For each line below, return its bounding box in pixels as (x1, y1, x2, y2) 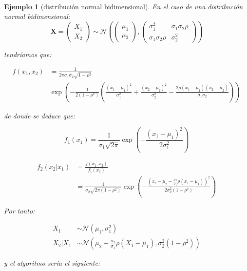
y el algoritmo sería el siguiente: (4, 258, 100, 268)
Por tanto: (4, 205, 35, 215)
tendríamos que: (4, 49, 52, 59)
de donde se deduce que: (4, 110, 75, 120)
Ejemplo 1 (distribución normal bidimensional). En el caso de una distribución (4, 1, 243, 11)
